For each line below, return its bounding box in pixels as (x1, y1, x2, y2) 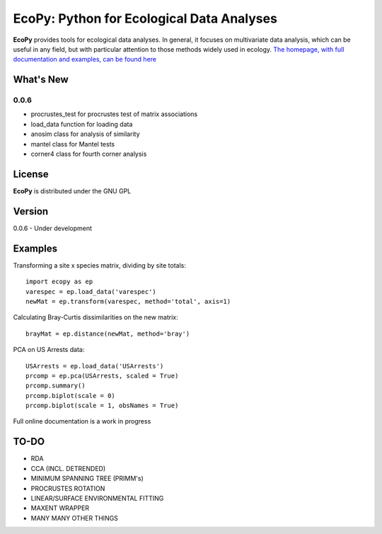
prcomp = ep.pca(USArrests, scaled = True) (25, 372, 179, 380)
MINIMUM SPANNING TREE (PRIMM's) (30, 475, 144, 483)
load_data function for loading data (30, 120, 133, 128)
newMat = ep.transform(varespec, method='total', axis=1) (25, 297, 231, 305)
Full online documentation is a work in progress (13, 417, 151, 426)
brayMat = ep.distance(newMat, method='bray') (25, 329, 190, 338)
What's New (13, 74, 69, 86)
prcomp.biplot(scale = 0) (25, 392, 116, 399)
